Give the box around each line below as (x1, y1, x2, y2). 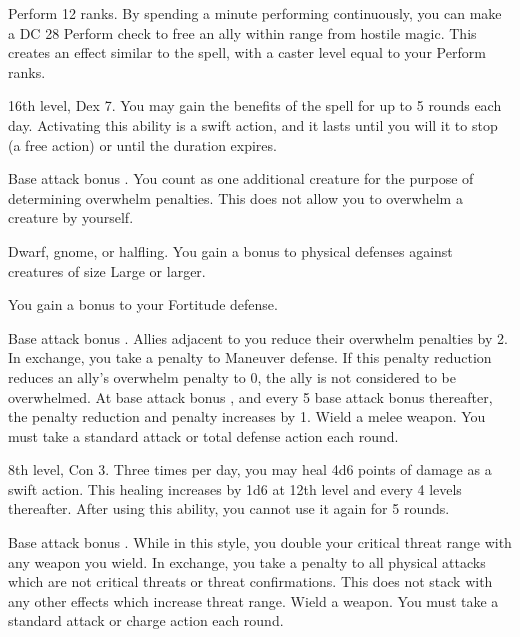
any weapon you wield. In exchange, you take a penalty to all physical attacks (8, 551, 486, 572)
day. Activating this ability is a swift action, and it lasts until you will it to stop (8, 114, 498, 135)
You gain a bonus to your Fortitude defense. (8, 294, 278, 315)
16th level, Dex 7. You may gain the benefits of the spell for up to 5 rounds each (8, 95, 502, 116)
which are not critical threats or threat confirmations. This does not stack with (8, 571, 493, 592)
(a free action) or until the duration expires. (8, 134, 277, 155)
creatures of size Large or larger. (8, 260, 206, 281)
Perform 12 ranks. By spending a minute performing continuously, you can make (8, 3, 502, 23)
